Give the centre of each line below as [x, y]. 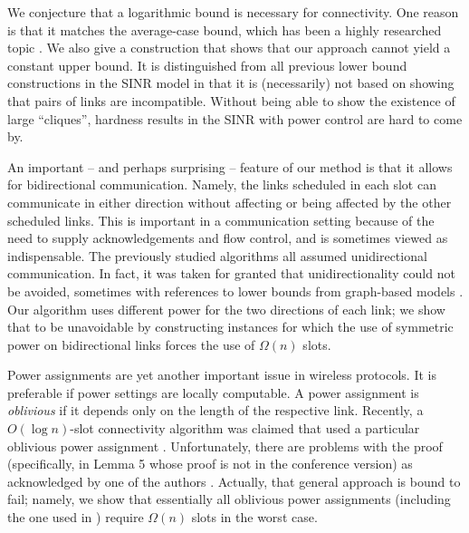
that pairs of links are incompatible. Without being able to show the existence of [231, 100]
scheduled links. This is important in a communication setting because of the [221, 220]
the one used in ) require [76, 517]
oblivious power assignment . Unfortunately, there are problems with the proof [225, 446]
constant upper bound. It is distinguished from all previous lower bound [207, 65]
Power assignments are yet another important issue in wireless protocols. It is [222, 375]
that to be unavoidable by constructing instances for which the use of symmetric [230, 327]
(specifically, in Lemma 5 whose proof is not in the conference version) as [210, 464]
